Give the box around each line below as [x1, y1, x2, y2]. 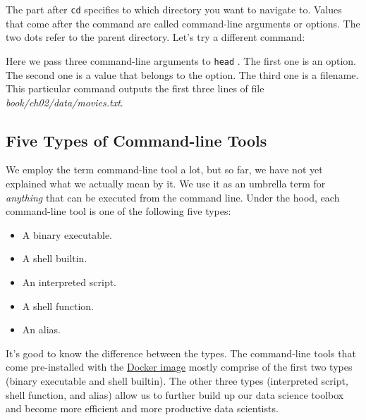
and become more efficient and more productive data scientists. [6, 401, 279, 416]
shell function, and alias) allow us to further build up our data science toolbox [6, 387, 344, 402]
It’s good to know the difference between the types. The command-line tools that [6, 345, 356, 360]
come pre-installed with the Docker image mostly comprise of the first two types [6, 359, 353, 374]
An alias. [22, 322, 61, 337]
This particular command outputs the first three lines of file [6, 81, 264, 96]
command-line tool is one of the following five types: [6, 204, 231, 218]
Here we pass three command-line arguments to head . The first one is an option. [6, 53, 356, 68]
